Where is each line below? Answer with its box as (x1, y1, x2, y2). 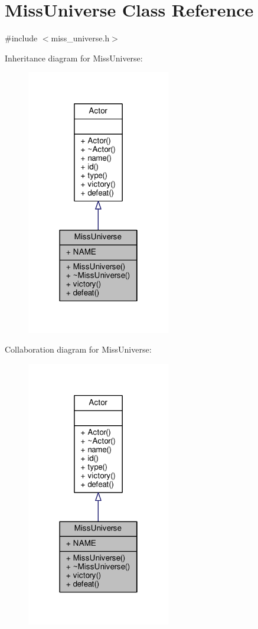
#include (5, 32, 38, 44)
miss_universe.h (51, 32, 110, 44)
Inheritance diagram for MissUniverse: (5, 51, 143, 64)
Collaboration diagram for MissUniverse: (5, 343, 152, 356)
